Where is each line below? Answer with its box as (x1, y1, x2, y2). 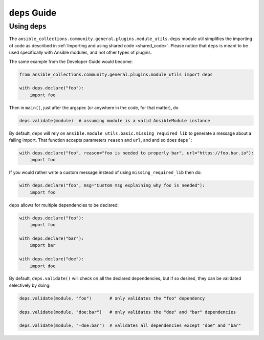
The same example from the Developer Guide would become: (9, 59, 133, 64)
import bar (29, 242, 56, 248)
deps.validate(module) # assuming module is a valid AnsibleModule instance (19, 118, 210, 123)
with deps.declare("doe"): (19, 256, 84, 262)
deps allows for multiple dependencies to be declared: (9, 202, 119, 208)
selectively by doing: (9, 282, 51, 288)
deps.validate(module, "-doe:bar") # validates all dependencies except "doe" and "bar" (19, 323, 242, 328)
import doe (29, 263, 56, 269)
